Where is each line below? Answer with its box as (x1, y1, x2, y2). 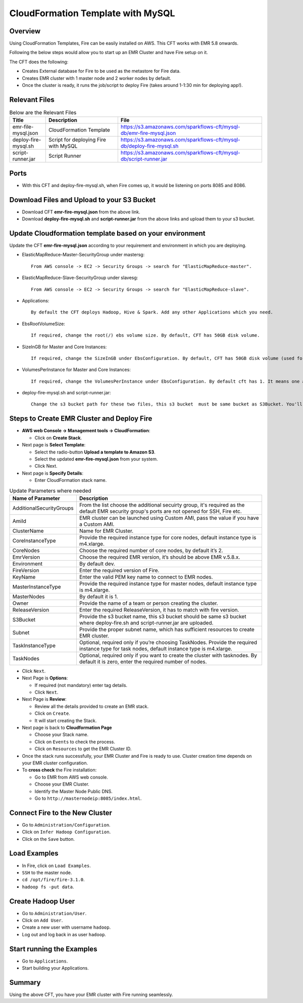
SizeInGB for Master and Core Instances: (22, 344, 107, 350)
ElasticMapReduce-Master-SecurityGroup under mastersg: (22, 252, 145, 258)
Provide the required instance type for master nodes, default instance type (79, 580, 257, 587)
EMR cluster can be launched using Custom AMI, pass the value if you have (79, 514, 259, 521)
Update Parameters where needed (9, 487, 91, 494)
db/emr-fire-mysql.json (120, 129, 176, 136)
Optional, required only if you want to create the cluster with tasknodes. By (79, 652, 258, 659)
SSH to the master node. (22, 870, 72, 876)
